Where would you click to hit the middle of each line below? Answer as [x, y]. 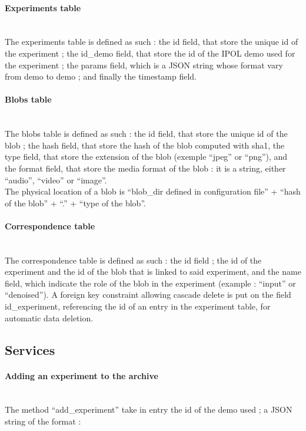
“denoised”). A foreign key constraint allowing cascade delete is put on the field [148, 295]
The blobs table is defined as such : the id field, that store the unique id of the [146, 134]
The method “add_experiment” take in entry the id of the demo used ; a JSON [149, 409]
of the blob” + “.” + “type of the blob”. [75, 203]
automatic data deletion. [49, 318]
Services [30, 349]
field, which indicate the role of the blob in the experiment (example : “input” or [150, 283]
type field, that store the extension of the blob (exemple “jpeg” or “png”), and [146, 157]
